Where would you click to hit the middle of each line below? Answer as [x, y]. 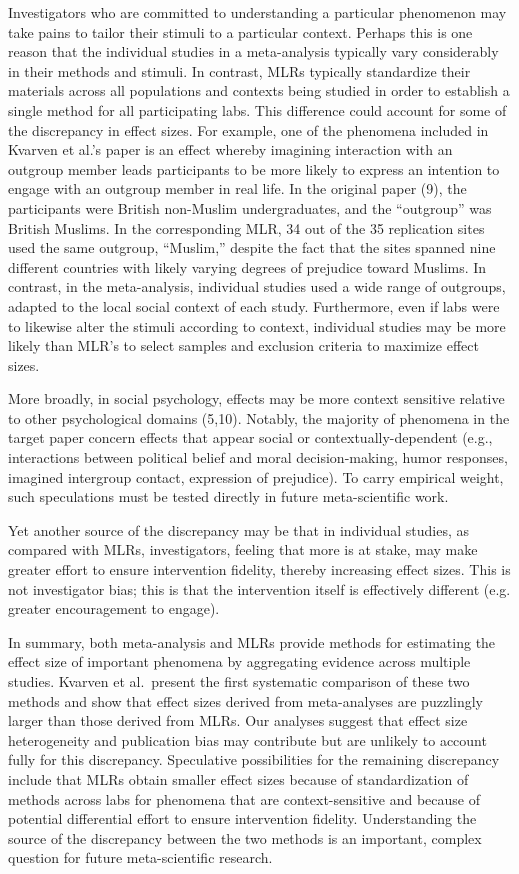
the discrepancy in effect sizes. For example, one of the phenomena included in [248, 129]
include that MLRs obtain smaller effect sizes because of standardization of [238, 778]
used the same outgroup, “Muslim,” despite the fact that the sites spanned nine [252, 247]
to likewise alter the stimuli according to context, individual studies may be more [257, 325]
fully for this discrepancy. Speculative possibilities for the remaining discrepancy [254, 759]
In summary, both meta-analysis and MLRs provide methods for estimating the [252, 641]
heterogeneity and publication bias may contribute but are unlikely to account [247, 739]
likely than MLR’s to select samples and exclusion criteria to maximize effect [243, 345]
